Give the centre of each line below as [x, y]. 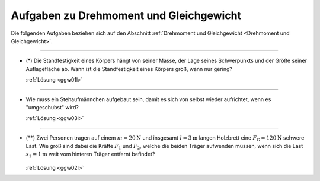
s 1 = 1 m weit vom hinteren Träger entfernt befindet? [90, 155]
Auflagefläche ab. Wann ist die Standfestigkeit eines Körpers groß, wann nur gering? [129, 69]
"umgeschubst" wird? [52, 107]
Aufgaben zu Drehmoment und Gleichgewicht [126, 15]
